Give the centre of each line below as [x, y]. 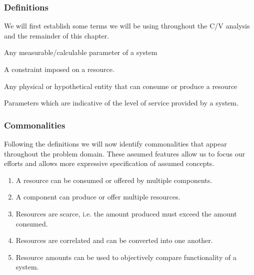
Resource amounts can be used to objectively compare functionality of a [126, 257]
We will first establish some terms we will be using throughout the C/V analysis [127, 26]
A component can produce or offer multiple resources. [98, 197]
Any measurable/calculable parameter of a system [81, 52]
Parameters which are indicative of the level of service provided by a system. [121, 103]
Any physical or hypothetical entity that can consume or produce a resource [121, 86]
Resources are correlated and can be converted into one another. [114, 240]
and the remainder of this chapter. [57, 35]
